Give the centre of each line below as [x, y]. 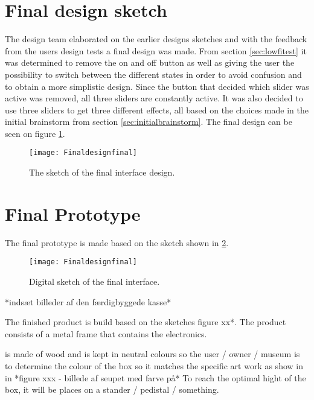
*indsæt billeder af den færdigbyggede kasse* [88, 301]
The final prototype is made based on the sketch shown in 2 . [117, 242]
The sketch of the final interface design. [102, 172]
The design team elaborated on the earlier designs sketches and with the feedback [156, 39]
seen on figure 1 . [35, 133]
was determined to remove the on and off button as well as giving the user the [150, 62]
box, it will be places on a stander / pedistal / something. [112, 389]
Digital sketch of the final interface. [95, 281]
